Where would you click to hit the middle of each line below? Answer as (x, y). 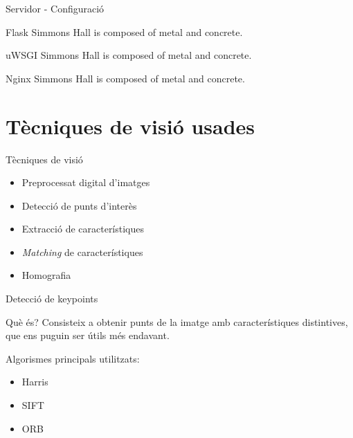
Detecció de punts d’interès (79, 205)
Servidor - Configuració (55, 8)
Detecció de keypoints (52, 299)
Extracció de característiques (83, 229)
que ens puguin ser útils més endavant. (88, 335)
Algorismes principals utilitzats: (73, 358)
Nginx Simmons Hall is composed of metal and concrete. (125, 78)
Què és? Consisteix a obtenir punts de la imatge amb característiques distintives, (177, 321)
